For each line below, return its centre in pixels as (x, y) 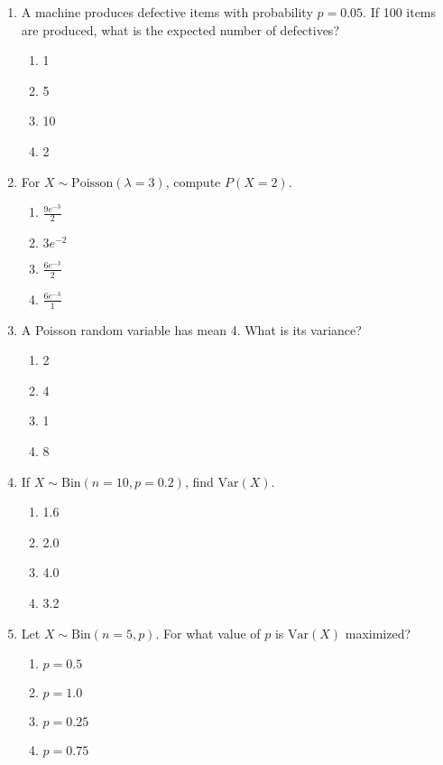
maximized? (378, 633)
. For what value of (208, 633)
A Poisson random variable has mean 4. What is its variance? (191, 329)
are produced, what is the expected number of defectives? (180, 29)
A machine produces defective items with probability (167, 12)
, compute (193, 181)
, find (199, 481)
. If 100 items (400, 12)
